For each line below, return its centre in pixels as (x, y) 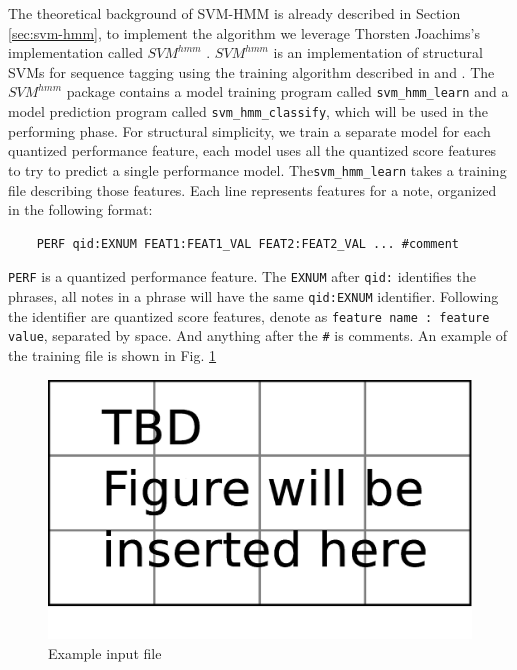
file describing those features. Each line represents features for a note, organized (252, 189)
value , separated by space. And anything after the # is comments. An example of (258, 335)
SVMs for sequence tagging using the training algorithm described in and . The (251, 71)
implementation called (75, 52)
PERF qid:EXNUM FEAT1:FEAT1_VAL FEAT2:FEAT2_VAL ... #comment (248, 243)
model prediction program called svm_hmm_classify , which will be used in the (248, 111)
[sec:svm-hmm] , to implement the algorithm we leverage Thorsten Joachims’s (244, 32)
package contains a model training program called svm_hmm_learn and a (287, 91)
